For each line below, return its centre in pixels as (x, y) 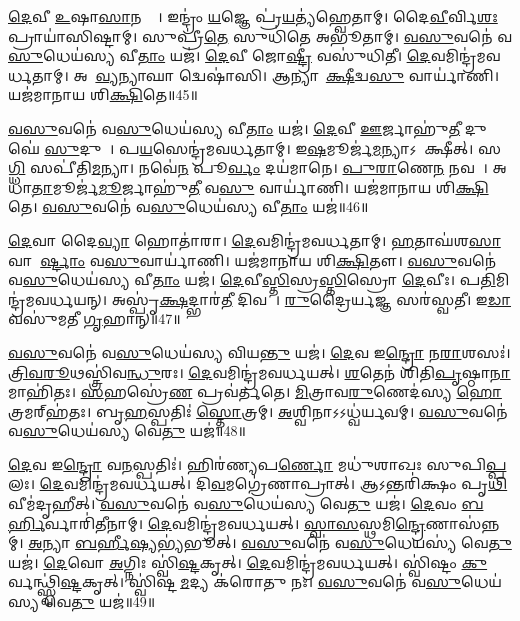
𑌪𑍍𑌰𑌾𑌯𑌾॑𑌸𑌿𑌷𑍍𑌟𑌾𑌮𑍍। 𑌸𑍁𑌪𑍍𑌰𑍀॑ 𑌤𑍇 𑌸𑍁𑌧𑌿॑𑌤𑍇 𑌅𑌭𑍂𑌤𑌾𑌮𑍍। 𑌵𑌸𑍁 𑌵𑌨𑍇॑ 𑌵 (260, 35)
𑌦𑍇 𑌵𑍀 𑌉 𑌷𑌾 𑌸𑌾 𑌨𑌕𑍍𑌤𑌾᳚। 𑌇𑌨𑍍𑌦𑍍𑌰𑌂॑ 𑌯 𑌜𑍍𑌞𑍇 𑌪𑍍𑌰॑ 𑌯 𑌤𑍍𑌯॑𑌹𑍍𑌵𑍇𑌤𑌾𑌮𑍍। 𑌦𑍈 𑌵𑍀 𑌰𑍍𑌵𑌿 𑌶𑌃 (253, 16)
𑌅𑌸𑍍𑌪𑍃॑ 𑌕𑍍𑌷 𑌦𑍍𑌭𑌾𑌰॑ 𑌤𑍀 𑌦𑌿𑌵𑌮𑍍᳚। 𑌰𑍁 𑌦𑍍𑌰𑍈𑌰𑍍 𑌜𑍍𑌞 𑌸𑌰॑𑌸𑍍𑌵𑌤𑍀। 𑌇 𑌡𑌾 (311, 298)
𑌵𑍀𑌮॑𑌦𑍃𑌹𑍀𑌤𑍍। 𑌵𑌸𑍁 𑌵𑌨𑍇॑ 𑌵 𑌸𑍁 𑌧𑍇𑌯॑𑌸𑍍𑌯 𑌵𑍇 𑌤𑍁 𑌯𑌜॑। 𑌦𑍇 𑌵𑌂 (232, 503)
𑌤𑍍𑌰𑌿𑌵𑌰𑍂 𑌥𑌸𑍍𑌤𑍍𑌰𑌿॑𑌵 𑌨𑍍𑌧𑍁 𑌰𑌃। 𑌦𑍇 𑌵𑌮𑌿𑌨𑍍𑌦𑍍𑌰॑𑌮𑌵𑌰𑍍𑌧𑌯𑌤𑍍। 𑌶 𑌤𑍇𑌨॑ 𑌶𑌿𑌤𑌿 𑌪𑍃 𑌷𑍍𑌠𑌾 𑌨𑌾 (259, 371)
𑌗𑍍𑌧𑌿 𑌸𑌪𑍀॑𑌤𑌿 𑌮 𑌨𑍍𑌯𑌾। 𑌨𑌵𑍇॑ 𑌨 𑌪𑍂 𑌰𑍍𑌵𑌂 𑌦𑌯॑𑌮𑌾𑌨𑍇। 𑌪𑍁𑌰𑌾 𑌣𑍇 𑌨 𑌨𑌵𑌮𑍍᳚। (248, 167)
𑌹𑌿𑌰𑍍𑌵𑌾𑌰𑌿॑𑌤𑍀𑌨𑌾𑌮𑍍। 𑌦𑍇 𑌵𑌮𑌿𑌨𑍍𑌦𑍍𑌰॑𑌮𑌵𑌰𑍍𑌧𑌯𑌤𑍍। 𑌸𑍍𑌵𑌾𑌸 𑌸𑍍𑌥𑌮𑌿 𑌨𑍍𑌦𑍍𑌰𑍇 (235, 522)
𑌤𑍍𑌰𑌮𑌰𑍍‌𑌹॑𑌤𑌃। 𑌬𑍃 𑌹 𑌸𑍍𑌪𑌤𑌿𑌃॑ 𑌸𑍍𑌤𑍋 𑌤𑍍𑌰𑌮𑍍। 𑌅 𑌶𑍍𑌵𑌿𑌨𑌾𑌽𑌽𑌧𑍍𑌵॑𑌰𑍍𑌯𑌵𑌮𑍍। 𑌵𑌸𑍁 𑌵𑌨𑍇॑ (258, 410)
